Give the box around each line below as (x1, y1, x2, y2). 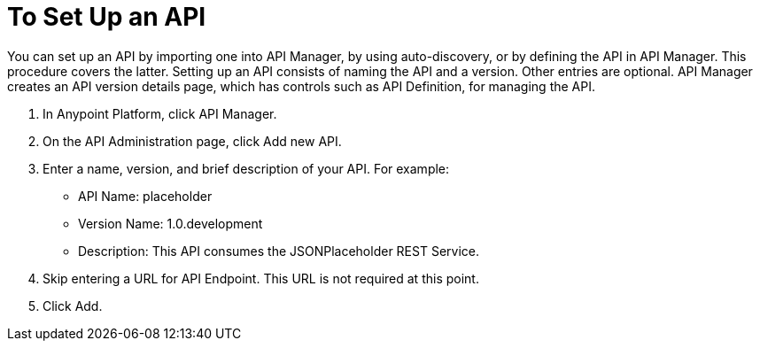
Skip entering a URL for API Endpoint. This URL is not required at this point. (43, 270, 479, 286)
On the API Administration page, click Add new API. (43, 133, 342, 149)
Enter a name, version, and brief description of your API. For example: (43, 160, 450, 176)
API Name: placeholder (78, 188, 213, 204)
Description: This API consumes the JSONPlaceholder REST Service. (78, 243, 479, 259)
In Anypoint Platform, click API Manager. (43, 105, 277, 121)
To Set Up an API (7, 2, 206, 32)
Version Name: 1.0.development (78, 215, 263, 231)
